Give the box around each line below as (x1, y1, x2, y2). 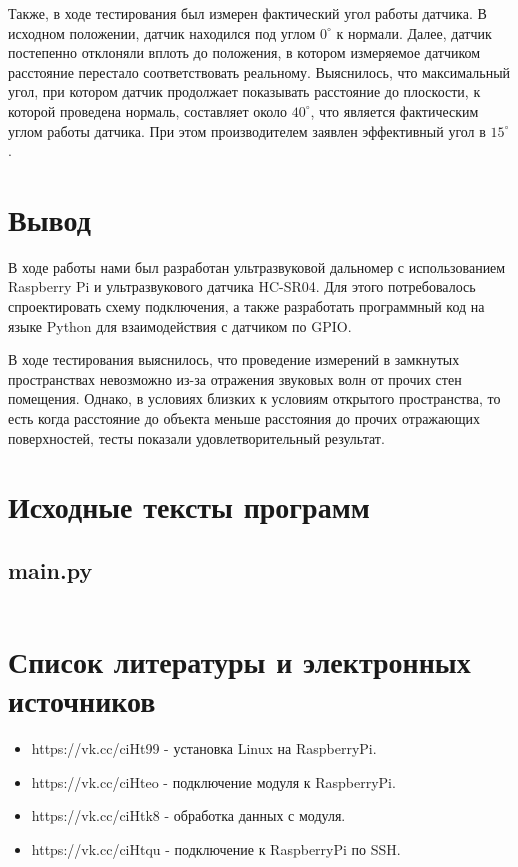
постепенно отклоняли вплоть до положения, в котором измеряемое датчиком (8, 42, 481, 63)
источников (8, 680, 156, 721)
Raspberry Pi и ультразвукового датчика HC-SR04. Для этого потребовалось (8, 276, 476, 297)
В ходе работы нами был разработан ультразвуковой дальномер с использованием (8, 256, 506, 277)
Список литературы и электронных (8, 640, 471, 681)
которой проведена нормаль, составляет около (8, 100, 288, 121)
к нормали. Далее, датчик (336, 22, 492, 43)
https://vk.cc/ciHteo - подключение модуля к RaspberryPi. (31, 771, 396, 792)
